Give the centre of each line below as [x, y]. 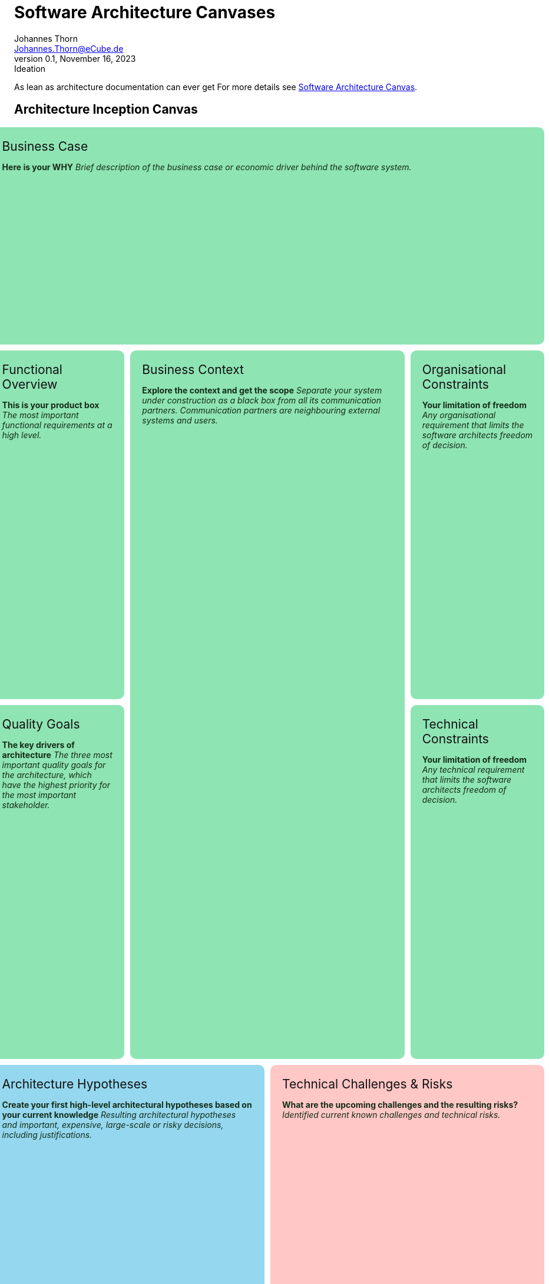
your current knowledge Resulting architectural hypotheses [119, 1114]
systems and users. [180, 420]
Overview [30, 384]
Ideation [30, 68]
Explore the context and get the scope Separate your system [262, 390]
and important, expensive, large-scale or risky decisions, [113, 1124]
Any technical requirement [473, 769]
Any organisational [459, 415]
